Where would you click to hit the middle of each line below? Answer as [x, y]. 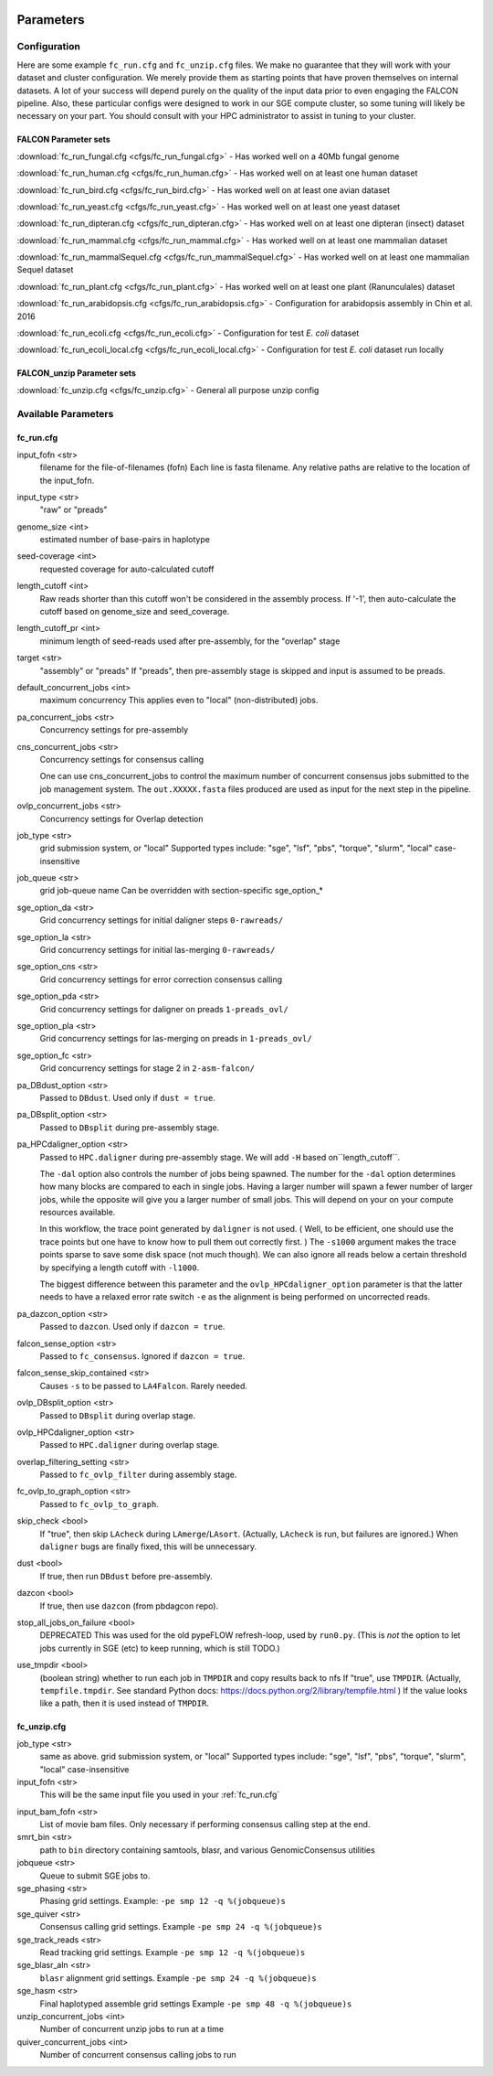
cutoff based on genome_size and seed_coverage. [135, 612]
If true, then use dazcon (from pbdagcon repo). [129, 1606]
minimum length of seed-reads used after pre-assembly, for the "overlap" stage [190, 641]
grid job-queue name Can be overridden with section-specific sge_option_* [182, 891]
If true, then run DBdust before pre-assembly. [126, 1576]
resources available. [78, 1213]
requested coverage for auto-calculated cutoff [127, 569]
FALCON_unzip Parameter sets [77, 373]
